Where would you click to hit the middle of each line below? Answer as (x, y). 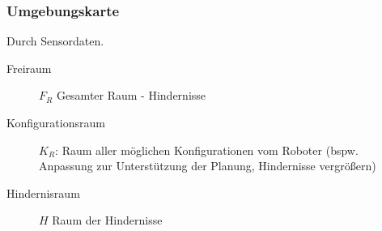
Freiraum (29, 68)
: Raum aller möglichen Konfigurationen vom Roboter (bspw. (207, 150)
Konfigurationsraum (56, 122)
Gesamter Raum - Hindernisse (131, 95)
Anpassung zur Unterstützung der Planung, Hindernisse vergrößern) (208, 166)
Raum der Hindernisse (107, 220)
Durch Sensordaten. (55, 41)
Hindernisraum (43, 192)
